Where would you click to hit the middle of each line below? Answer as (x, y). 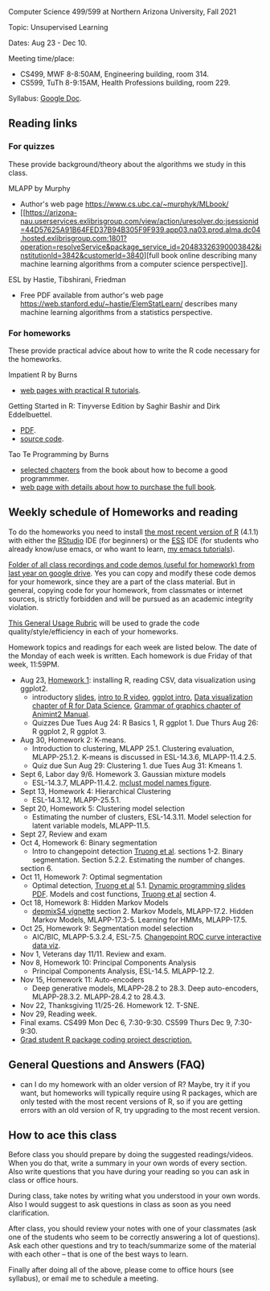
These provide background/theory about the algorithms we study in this (127, 164)
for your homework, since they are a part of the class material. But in (122, 581)
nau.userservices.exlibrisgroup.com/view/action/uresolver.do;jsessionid (139, 221)
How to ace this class (63, 1135)
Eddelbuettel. (30, 414)
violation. (23, 607)
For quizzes (31, 147)
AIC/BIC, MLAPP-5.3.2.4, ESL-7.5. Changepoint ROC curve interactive (147, 936)
